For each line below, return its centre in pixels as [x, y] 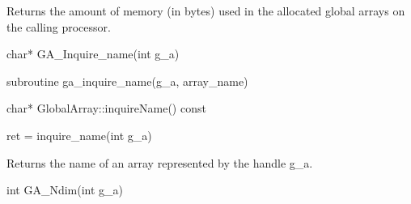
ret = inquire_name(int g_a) [79, 135]
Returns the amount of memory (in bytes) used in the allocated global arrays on [206, 11]
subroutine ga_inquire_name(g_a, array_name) [127, 81]
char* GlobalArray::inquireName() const [106, 108]
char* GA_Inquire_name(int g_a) [93, 54]
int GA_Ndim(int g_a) [65, 190]
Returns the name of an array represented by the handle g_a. [160, 162]
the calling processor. [59, 26]
